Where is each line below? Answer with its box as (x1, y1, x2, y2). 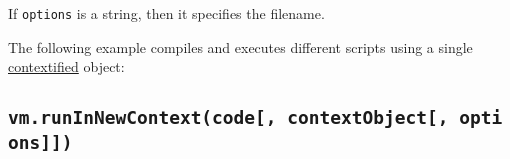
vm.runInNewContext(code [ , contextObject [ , (8, 107, 449, 129)
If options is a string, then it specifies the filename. (8, 3, 325, 23)
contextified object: (8, 56, 125, 77)
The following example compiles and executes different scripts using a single (8, 36, 473, 57)
